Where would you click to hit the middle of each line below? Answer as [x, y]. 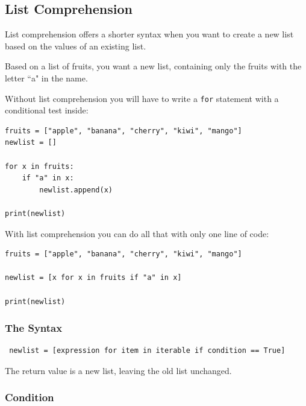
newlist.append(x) [76, 190]
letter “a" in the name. [46, 78]
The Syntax [34, 328]
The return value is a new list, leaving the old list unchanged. [118, 370]
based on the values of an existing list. [76, 46]
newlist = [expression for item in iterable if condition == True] [147, 351]
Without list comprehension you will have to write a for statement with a [142, 98]
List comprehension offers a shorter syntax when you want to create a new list [149, 34]
